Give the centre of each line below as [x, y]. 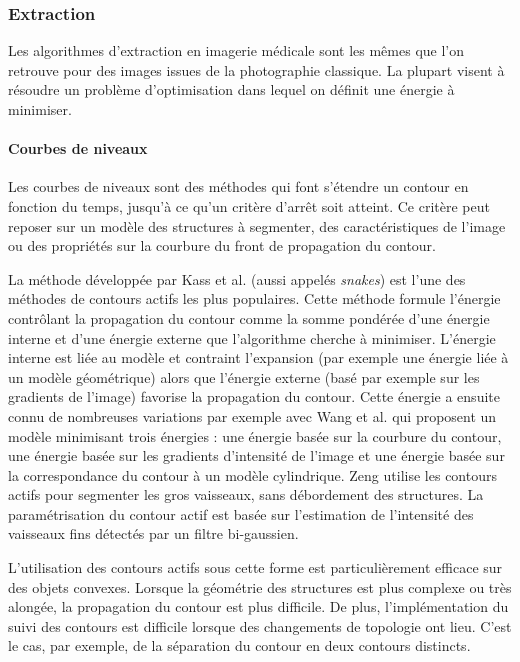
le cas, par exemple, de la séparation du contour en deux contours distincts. [239, 645]
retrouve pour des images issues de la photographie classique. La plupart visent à [256, 69]
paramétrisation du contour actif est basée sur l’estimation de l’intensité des [241, 513]
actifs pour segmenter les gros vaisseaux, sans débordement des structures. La [246, 494]
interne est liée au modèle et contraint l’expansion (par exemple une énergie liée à [258, 357]
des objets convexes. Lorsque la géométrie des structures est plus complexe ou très [260, 586]
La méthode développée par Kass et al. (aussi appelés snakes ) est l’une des [237, 278]
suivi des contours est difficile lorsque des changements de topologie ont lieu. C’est [260, 625]
